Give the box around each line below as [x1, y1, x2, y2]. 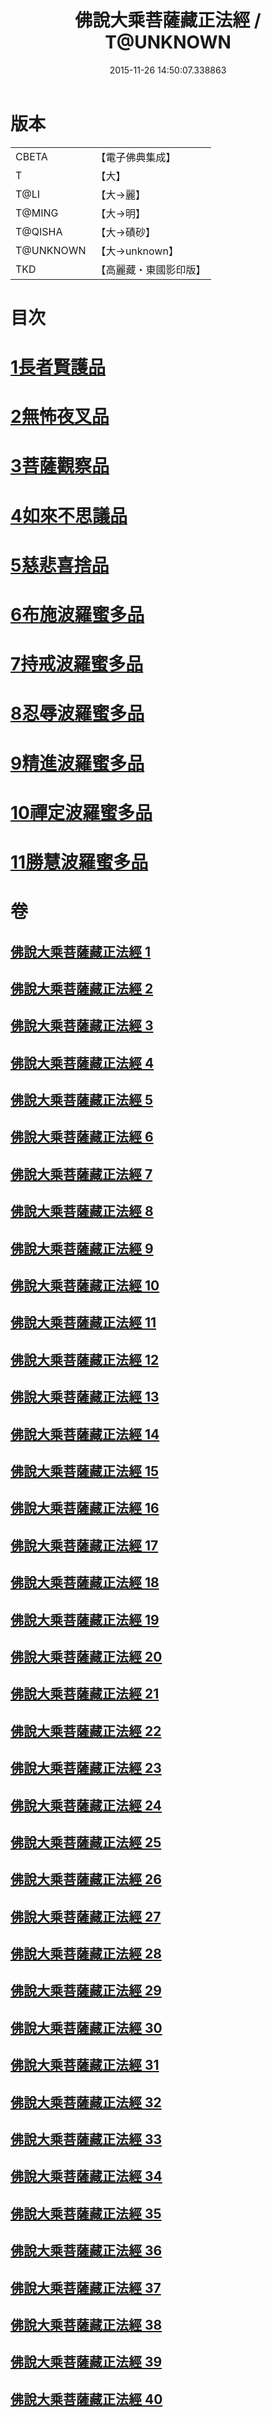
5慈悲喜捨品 [10, 554, 110, 576]
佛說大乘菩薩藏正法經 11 [10, 1314, 157, 1331]
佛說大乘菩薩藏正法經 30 [10, 2019, 163, 2036]
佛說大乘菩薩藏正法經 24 [10, 1797, 163, 1814]
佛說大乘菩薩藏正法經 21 [10, 1686, 160, 1703]
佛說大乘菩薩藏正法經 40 [10, 2391, 163, 2408]
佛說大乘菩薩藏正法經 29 [10, 1982, 162, 2000]
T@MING [15, 206, 59, 220]
